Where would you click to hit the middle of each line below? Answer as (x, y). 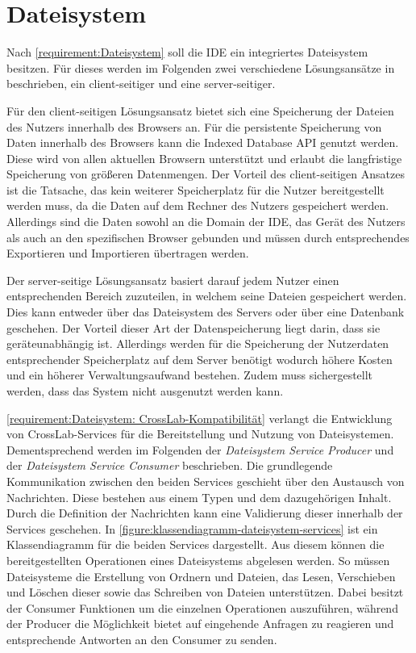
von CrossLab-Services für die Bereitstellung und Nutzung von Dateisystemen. (200, 434)
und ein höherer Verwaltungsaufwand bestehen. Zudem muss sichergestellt (190, 375)
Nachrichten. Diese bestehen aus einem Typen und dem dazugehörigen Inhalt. (199, 497)
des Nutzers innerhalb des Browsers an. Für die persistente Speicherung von (194, 126)
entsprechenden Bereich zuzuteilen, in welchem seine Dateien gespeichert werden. (207, 296)
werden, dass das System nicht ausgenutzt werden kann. (145, 391)
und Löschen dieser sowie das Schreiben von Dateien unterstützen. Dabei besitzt (205, 592)
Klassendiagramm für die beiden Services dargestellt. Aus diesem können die (196, 544)
